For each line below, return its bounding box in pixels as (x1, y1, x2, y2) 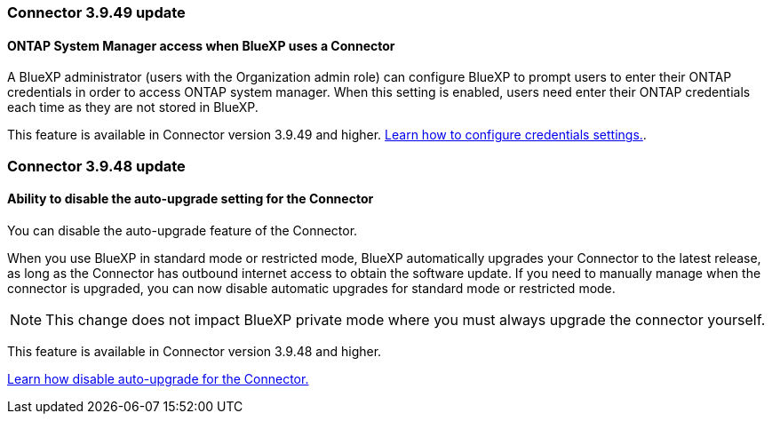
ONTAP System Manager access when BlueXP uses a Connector (7, 37, 395, 53)
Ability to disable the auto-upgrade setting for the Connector (7, 191, 374, 207)
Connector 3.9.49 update (7, 4, 186, 21)
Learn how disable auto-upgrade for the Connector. (7, 370, 309, 386)
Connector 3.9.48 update (7, 156, 186, 175)
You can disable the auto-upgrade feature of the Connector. (7, 222, 358, 238)
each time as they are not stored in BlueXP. (7, 99, 259, 115)
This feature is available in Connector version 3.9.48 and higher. (7, 343, 382, 359)
